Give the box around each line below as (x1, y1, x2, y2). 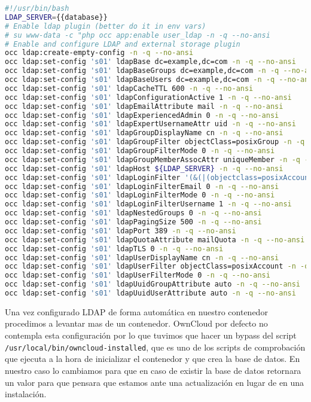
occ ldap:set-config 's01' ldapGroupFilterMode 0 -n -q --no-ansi (5, 147, 275, 155)
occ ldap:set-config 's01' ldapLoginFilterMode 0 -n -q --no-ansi (5, 191, 275, 200)
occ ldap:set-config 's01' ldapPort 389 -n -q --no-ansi (5, 226, 236, 235)
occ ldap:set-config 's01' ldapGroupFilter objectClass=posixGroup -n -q (5, 138, 305, 147)
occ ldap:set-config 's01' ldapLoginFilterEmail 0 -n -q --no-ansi (5, 182, 279, 191)
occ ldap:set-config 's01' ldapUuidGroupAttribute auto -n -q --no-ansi (5, 280, 301, 289)
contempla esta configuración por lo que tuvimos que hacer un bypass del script (5, 329, 297, 342)
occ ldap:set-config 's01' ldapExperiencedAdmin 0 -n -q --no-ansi (5, 111, 279, 120)
